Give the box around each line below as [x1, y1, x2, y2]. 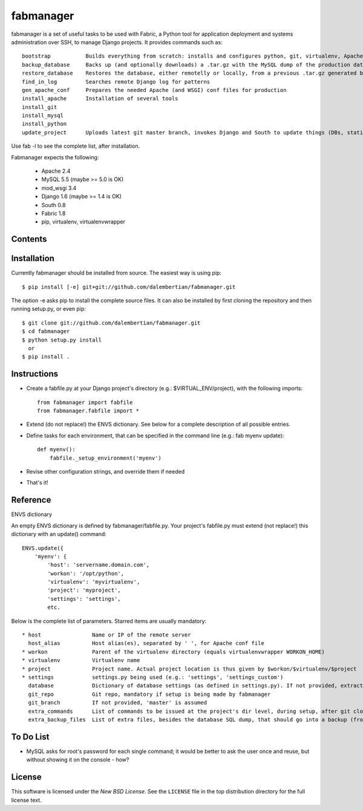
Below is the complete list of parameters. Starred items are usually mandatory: [11, 617, 207, 624]
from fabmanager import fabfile [37, 399, 133, 406]
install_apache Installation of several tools [22, 95, 178, 102]
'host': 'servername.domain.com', [47, 561, 150, 569]
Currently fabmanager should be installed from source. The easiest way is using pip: [11, 270, 222, 277]
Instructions [11, 369, 59, 379]
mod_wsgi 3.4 [41, 184, 77, 191]
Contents [11, 234, 47, 245]
